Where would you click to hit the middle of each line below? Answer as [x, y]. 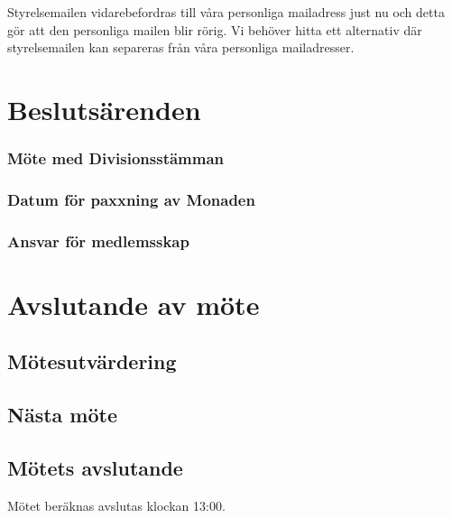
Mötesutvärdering [92, 361]
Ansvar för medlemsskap [98, 240]
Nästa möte [62, 415]
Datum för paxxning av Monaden [131, 199]
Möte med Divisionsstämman [116, 158]
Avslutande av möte [134, 304]
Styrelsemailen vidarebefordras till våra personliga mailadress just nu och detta [226, 12]
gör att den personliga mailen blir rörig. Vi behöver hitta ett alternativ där [215, 29]
